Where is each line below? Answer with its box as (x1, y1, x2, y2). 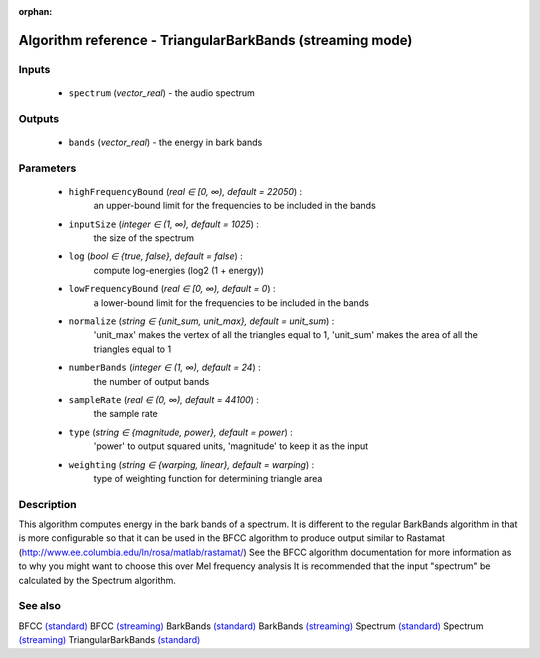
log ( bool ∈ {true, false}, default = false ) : (68, 250, 244, 262)
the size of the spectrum (93, 232, 195, 244)
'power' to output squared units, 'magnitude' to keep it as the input (93, 440, 369, 452)
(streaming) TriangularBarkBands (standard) (18, 634, 201, 646)
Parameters (18, 161, 77, 175)
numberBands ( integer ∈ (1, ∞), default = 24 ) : (68, 361, 262, 374)
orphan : (18, 6, 53, 17)
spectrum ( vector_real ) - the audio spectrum (68, 86, 255, 99)
